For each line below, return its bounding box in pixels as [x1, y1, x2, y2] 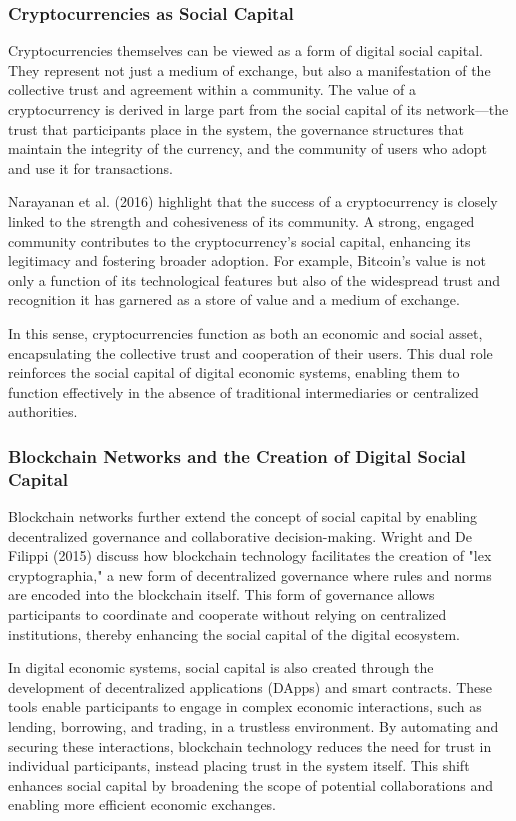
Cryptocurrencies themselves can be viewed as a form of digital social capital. [8, 40, 483, 61]
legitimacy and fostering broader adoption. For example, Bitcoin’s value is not [8, 250, 486, 271]
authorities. [8, 401, 78, 422]
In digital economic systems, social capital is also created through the [8, 657, 434, 678]
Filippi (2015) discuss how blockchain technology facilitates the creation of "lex [8, 545, 492, 566]
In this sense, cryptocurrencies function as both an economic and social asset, [8, 322, 483, 343]
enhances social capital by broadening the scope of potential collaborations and [8, 774, 493, 795]
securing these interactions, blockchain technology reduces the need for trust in [8, 735, 492, 756]
